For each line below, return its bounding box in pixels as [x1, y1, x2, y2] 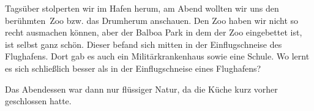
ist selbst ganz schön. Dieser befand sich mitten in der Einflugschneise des [5, 37, 282, 50]
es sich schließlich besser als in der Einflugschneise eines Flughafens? [5, 61, 261, 74]
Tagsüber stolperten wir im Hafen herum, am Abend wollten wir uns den [5, 2, 279, 14]
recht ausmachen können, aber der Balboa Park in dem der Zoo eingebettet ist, [5, 26, 302, 39]
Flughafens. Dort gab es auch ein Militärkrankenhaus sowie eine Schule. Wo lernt [5, 50, 310, 63]
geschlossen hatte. [5, 94, 72, 107]
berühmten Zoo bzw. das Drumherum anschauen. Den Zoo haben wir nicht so [5, 13, 299, 26]
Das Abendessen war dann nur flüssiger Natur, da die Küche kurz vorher [5, 82, 278, 95]
